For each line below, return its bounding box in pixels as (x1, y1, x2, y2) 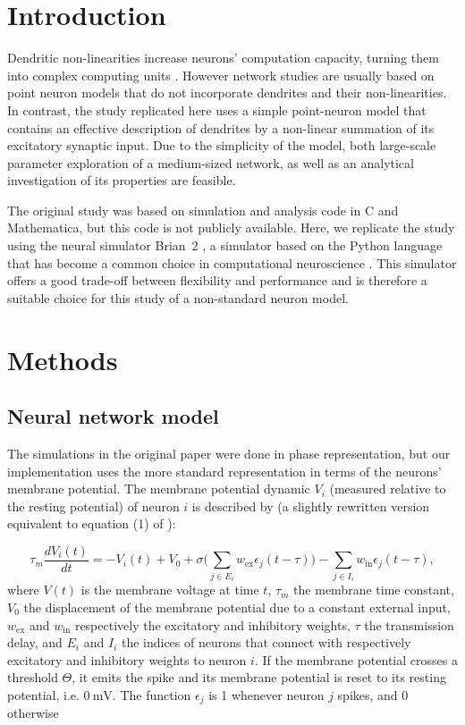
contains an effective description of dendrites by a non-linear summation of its (7, 118, 435, 137)
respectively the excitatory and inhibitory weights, (74, 615, 351, 634)
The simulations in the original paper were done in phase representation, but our (7, 444, 451, 463)
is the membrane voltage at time (80, 580, 259, 599)
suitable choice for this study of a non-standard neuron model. (7, 288, 349, 307)
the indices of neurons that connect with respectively (121, 633, 411, 652)
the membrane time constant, (293, 580, 454, 599)
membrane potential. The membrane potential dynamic (7, 479, 310, 498)
